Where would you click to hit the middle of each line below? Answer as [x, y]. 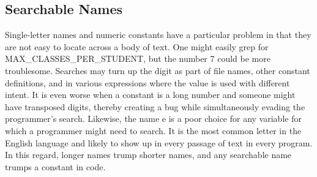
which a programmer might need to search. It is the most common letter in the [153, 130]
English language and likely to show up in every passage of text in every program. [159, 142]
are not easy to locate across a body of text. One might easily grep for [137, 46]
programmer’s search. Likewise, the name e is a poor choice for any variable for [153, 119]
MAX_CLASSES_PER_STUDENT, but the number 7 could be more [138, 58]
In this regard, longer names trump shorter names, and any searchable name [148, 155]
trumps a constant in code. [55, 166]
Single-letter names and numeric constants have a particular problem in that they [158, 35]
